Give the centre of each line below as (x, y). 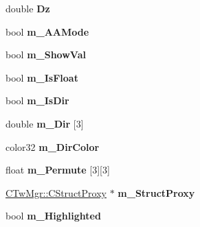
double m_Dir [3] (45, 123)
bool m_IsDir (37, 100)
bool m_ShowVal (46, 55)
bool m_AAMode (47, 31)
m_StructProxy (156, 192)
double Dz (28, 8)
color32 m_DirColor (53, 146)
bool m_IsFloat (42, 77)
